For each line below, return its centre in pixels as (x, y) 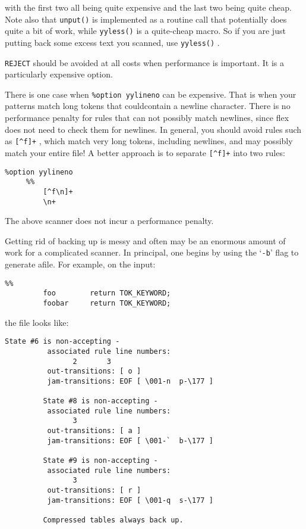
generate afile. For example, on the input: (80, 264)
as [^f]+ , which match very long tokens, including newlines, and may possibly (149, 141)
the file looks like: (37, 322)
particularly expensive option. (59, 74)
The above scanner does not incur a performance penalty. (109, 221)
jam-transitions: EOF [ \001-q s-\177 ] (130, 500)
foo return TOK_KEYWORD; (107, 293)
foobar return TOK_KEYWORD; (107, 303)
